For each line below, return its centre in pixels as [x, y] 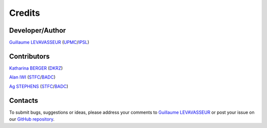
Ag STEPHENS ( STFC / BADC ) [39, 86]
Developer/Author [38, 30]
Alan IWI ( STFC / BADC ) [32, 77]
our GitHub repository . [32, 119]
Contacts [24, 101]
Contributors [29, 56]
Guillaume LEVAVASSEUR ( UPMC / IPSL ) [49, 43]
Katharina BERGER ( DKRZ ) [36, 68]
